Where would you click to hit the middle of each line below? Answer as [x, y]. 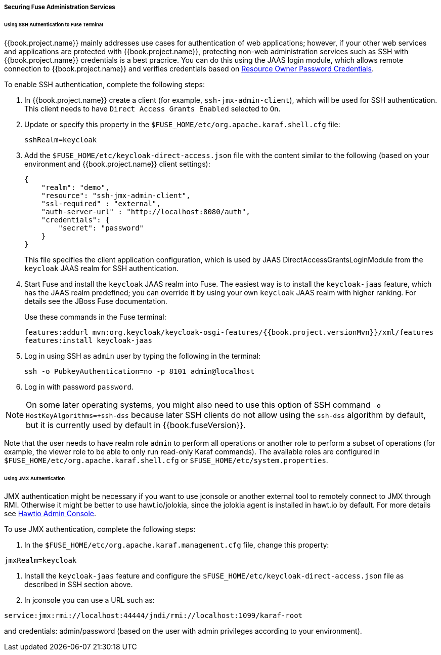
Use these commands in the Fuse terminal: [95, 317]
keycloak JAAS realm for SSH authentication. [102, 268]
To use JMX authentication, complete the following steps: [100, 529]
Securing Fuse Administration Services [60, 7]
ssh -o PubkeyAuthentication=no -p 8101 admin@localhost [140, 371]
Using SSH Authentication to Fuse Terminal [54, 24]
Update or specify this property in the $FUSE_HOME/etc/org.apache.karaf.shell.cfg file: [182, 124]
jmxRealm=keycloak [40, 561]
